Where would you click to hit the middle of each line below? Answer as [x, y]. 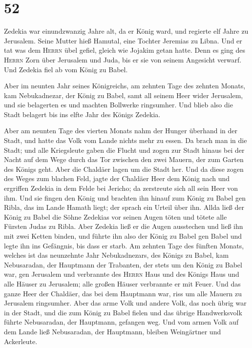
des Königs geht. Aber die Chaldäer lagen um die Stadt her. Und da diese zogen [124, 169]
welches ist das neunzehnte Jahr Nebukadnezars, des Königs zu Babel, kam [116, 255]
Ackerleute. [21, 341]
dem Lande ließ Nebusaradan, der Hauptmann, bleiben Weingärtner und [113, 331]
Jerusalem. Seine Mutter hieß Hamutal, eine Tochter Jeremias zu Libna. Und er [123, 40]
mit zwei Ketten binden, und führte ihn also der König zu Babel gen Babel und [123, 236]
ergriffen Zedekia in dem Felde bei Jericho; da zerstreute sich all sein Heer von [121, 188]
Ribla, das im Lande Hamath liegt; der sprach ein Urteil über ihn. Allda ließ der [124, 207]
